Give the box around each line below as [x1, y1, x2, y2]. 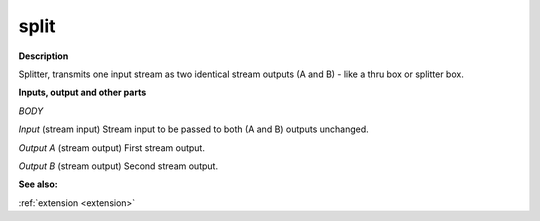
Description [18, 50, 69, 62]
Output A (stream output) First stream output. [18, 141, 205, 154]
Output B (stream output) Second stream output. [18, 160, 219, 172]
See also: [18, 178, 59, 190]
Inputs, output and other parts [18, 86, 147, 99]
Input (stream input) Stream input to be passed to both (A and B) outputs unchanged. [18, 123, 369, 135]
